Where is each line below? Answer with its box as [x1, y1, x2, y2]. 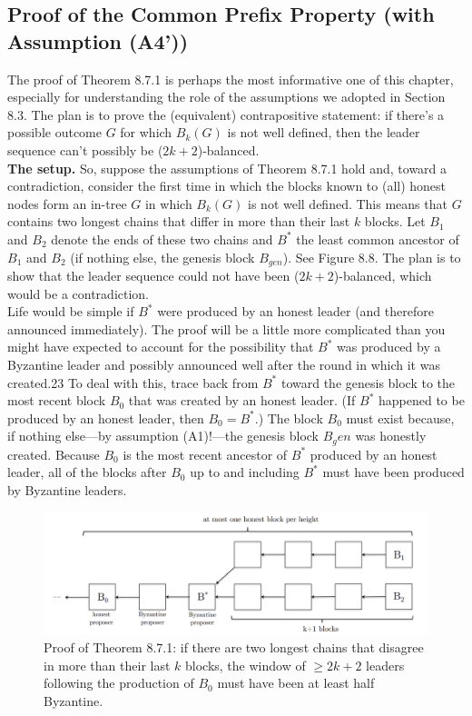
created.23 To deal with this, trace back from [7, 373, 259, 392]
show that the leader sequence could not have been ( [7, 265, 300, 284]
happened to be [379, 391, 465, 410]
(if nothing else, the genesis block [70, 247, 255, 266]
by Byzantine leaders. [7, 480, 127, 499]
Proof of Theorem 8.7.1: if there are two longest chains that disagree [44, 638, 424, 657]
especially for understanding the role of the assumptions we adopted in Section [7, 87, 446, 106]
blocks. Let [364, 212, 426, 231]
